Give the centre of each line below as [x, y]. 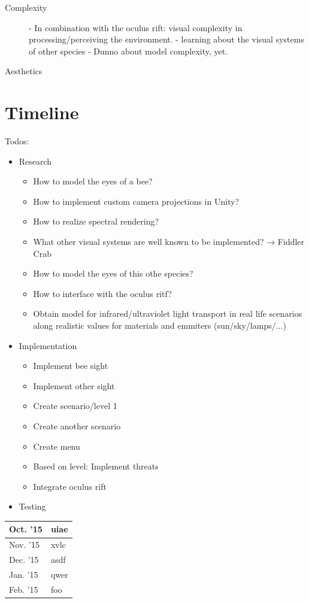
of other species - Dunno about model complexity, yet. [128, 51]
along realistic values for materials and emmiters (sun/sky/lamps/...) [160, 325]
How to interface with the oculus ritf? [102, 293]
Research [35, 161]
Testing [32, 506]
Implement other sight [74, 385]
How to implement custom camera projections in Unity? [136, 201]
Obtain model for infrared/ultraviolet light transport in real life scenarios [168, 313]
